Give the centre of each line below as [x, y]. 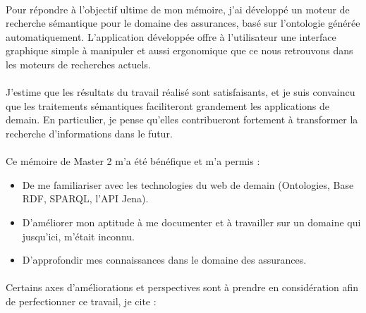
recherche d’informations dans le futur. [89, 133]
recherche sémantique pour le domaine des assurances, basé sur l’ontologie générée [183, 23]
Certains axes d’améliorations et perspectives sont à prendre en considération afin [182, 287]
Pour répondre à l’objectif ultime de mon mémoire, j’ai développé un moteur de [178, 9]
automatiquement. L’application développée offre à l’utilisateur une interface [171, 36]
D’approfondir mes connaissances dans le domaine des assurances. [164, 260]
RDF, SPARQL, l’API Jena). [85, 198]
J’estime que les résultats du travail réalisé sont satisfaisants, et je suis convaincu [181, 92]
